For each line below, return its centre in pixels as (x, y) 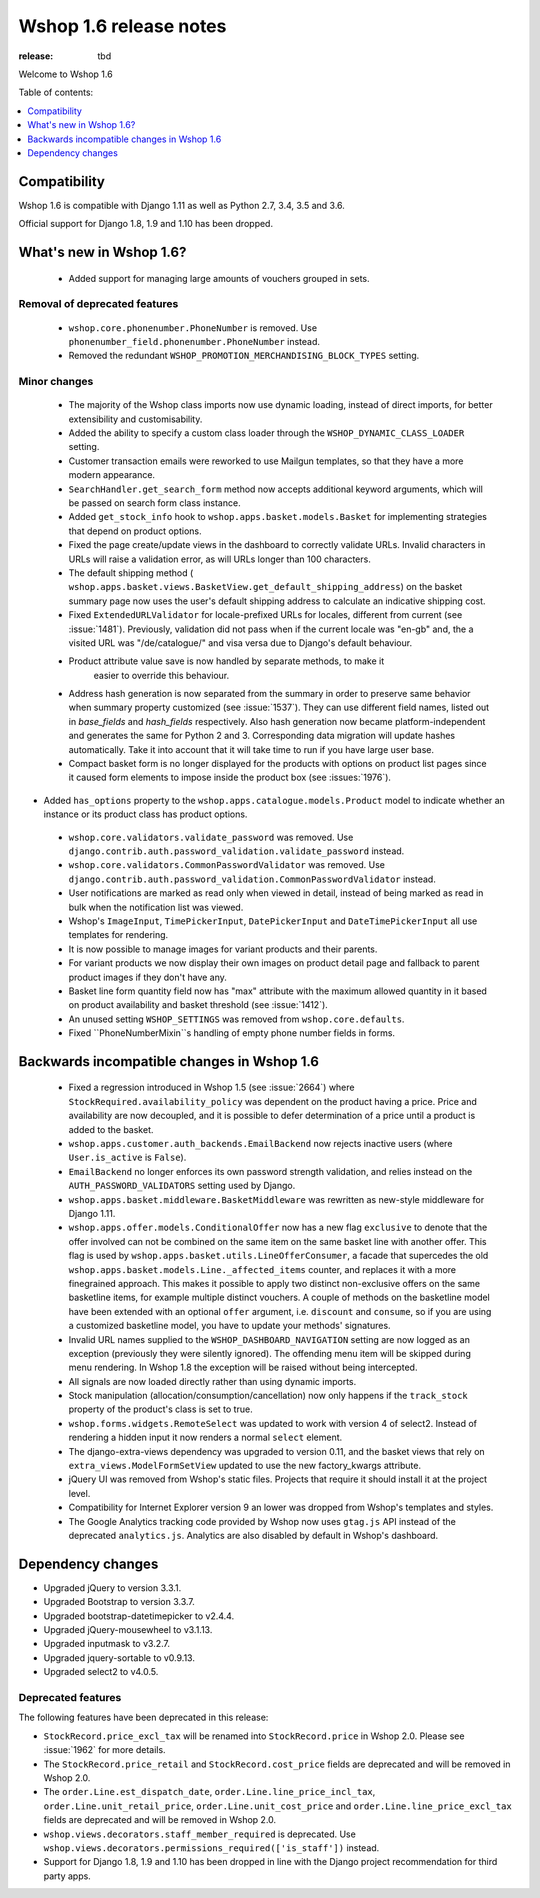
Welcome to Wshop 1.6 (66, 74)
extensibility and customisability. (135, 419)
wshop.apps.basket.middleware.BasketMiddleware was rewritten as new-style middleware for (276, 1199)
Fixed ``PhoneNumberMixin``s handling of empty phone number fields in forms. (231, 1033)
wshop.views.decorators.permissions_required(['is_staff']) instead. (211, 1847)
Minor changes (56, 382)
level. (79, 1493)
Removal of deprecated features (98, 304)
